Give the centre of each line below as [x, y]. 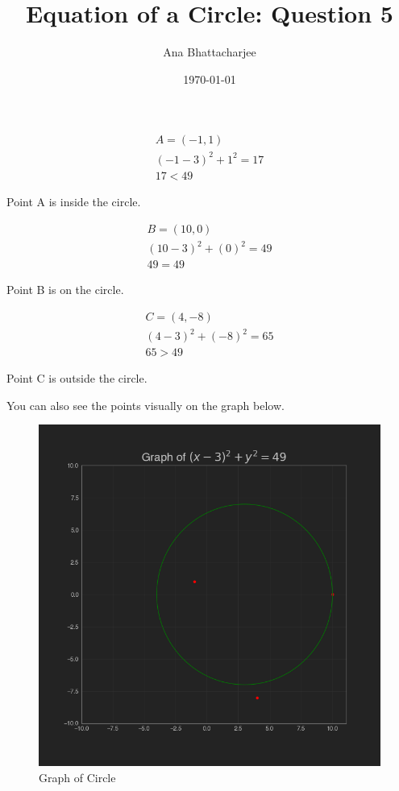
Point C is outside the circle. [77, 378]
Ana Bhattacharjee [210, 52]
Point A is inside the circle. [74, 201]
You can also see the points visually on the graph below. [145, 405]
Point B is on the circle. [65, 290]
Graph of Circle [77, 778]
